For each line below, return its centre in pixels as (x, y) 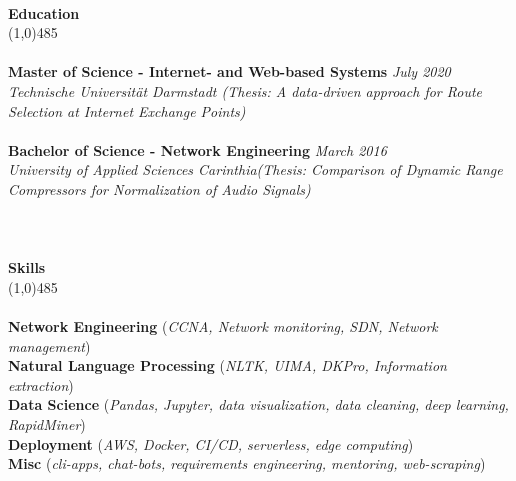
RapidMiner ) (47, 424)
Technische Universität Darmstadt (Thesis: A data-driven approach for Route (245, 90)
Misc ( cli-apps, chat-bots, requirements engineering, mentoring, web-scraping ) (247, 463)
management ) (49, 345)
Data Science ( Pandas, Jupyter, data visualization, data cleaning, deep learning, (258, 404)
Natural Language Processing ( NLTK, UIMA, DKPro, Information (227, 365)
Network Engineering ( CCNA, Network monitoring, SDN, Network (223, 326)
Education (44, 12)
